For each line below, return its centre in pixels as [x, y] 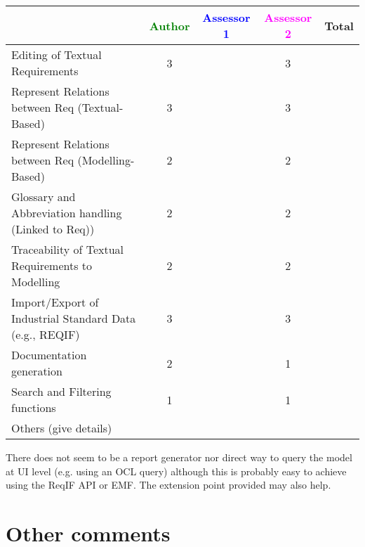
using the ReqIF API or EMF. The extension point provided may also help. [168, 485]
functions [34, 407]
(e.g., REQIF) [46, 334]
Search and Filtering [61, 391]
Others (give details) [62, 428]
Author [170, 25]
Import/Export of [55, 302]
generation [37, 371]
